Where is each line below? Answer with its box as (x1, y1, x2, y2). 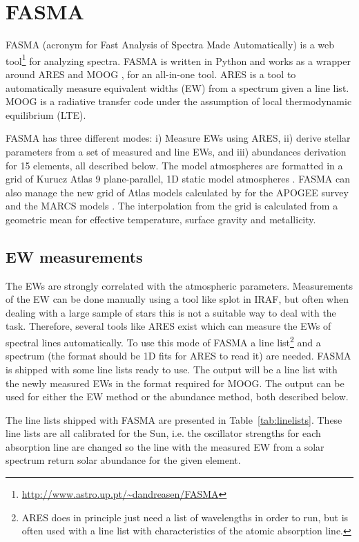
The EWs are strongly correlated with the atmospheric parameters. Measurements (6, 278, 353, 292)
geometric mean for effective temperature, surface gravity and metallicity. (6, 212, 316, 226)
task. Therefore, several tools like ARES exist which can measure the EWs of (6, 319, 331, 333)
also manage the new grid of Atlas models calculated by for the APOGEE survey (6, 185, 349, 199)
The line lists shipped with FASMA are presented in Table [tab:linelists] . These (6, 412, 342, 427)
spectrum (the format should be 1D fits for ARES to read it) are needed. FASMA (6, 348, 351, 363)
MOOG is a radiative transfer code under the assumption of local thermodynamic (6, 94, 352, 109)
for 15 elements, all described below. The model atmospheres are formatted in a (6, 158, 343, 172)
